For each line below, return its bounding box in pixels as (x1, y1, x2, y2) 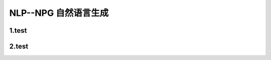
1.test (9, 26, 27, 35)
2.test (9, 42, 29, 51)
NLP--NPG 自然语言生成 (9, 7, 109, 18)
